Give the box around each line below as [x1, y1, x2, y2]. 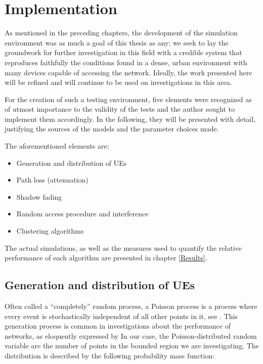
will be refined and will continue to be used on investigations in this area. [5, 77, 232, 87]
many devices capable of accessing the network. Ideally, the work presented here [5, 67, 252, 77]
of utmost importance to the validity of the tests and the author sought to [5, 104, 235, 114]
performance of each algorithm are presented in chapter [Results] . [5, 252, 207, 263]
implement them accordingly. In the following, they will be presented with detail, [5, 113, 256, 124]
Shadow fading [16, 191, 62, 202]
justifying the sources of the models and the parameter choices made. [5, 123, 219, 134]
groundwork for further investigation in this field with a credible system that [5, 47, 242, 58]
